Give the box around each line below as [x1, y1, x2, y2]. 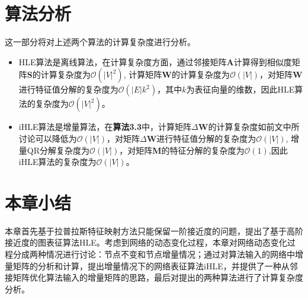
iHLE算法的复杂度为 [18, 155, 97, 168]
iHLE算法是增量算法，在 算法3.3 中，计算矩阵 [18, 120, 192, 133]
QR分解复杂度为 [27, 144, 89, 156]
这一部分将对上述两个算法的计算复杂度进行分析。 [5, 36, 195, 48]
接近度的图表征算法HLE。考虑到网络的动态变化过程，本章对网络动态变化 [5, 236, 287, 249]
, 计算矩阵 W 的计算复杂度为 [123, 68, 230, 81]
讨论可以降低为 [18, 132, 77, 144]
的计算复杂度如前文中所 [208, 120, 300, 133]
